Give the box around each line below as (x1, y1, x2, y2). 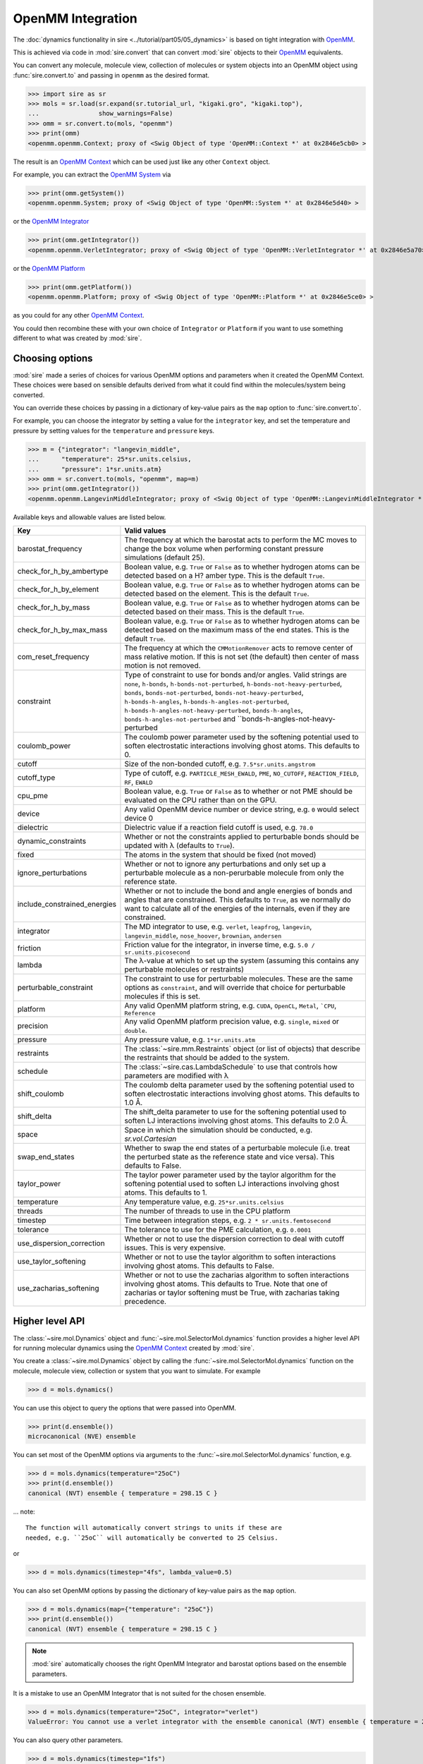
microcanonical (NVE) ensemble (27, 1432, 137, 1441)
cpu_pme (17, 791, 49, 801)
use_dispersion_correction (17, 1238, 105, 1248)
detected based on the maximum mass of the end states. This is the (124, 625, 350, 635)
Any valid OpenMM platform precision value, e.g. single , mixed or (124, 1017, 340, 1027)
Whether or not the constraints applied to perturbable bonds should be (124, 832, 360, 842)
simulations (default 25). (124, 552, 205, 562)
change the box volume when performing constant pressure (124, 544, 324, 554)
